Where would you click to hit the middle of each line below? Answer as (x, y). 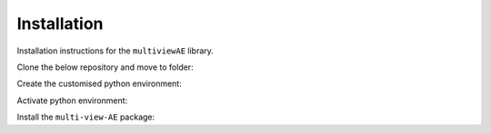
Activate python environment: (72, 100)
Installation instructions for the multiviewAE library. (115, 51)
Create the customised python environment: (99, 84)
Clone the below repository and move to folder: (105, 67)
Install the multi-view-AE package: (86, 117)
